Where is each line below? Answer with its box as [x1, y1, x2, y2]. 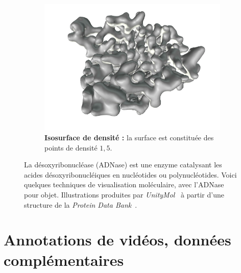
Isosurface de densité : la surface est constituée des [44, 132, 214, 142]
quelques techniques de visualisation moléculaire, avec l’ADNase [24, 179, 224, 190]
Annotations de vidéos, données [4, 229, 231, 250]
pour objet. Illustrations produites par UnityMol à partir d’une [24, 189, 224, 200]
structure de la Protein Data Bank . [24, 199, 137, 210]
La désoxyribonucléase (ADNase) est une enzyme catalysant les [24, 159, 222, 170]
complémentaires [4, 249, 124, 270]
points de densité [44, 142, 98, 153]
